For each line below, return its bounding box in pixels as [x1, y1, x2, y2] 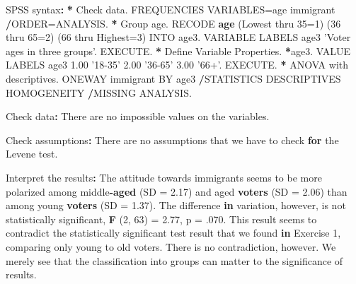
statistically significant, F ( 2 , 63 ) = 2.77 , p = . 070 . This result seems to [6, 211, 317, 226]
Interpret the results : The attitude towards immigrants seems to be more [6, 170, 322, 184]
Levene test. [6, 146, 58, 161]
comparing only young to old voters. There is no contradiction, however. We [6, 239, 336, 254]
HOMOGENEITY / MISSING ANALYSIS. [6, 85, 192, 100]
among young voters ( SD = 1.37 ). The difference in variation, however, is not [6, 198, 346, 213]
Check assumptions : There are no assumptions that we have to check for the [6, 132, 339, 147]
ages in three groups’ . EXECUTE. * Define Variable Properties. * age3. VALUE [6, 43, 350, 58]
